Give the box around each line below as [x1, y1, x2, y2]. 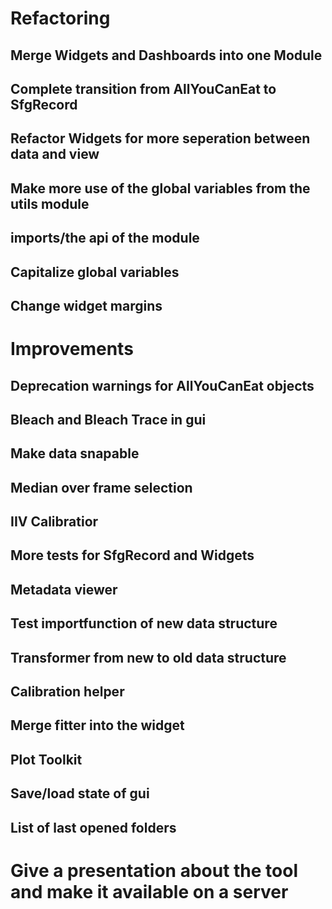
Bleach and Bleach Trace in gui [10, 411, 207, 428]
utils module [10, 195, 90, 212]
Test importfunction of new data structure [10, 615, 278, 632]
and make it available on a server [10, 880, 289, 903]
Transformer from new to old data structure [10, 649, 287, 666]
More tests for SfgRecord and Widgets [10, 547, 255, 564]
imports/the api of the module [10, 230, 200, 247]
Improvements [10, 338, 134, 361]
